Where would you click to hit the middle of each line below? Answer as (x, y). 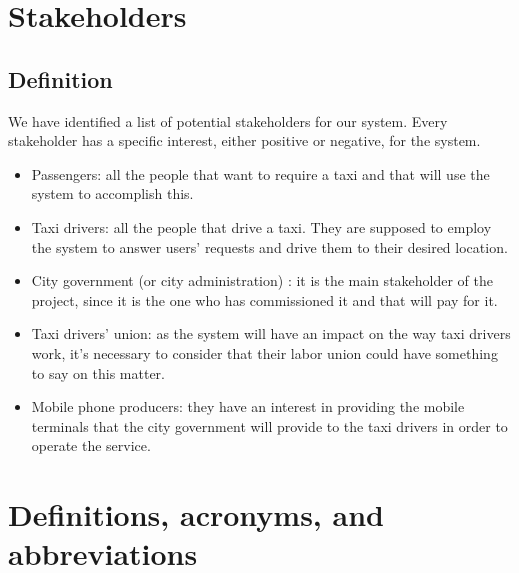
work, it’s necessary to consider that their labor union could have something (264, 352)
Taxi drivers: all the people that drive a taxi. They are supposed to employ (261, 226)
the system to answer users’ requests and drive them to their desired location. (269, 246)
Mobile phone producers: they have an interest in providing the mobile (248, 406)
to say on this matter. (98, 372)
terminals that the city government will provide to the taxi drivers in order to (269, 425)
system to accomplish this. (112, 193)
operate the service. (91, 445)
